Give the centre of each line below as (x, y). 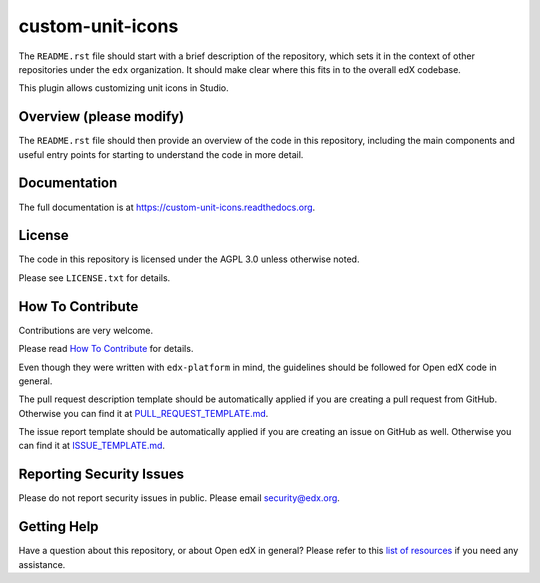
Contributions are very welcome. (86, 330)
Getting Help (58, 526)
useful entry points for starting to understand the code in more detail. (161, 154)
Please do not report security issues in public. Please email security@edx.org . (179, 498)
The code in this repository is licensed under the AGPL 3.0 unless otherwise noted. (189, 259)
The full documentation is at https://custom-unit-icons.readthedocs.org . (167, 207)
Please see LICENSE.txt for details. (94, 277)
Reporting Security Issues (101, 474)
